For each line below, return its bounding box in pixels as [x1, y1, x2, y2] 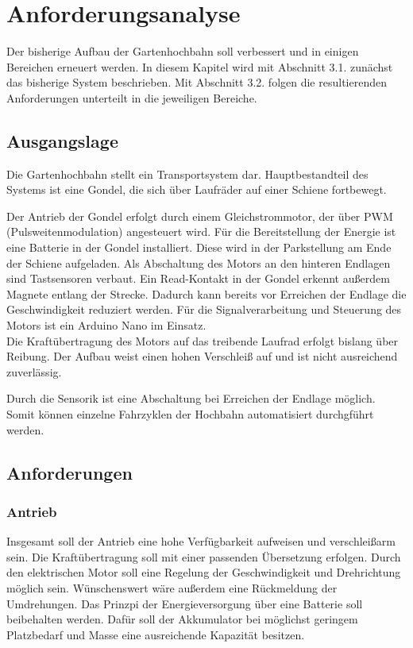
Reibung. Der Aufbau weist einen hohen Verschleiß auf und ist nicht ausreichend [6, 348, 398, 364]
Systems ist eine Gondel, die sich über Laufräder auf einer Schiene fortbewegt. [6, 181, 387, 198]
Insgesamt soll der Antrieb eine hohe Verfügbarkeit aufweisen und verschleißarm [6, 533, 396, 550]
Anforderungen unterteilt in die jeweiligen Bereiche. [6, 89, 257, 106]
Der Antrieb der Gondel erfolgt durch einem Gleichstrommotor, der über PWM [6, 207, 393, 224]
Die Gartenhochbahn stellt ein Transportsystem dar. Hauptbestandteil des [6, 165, 369, 182]
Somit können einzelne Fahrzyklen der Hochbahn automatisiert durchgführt [6, 406, 374, 422]
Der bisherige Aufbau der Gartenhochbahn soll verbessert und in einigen [6, 43, 359, 60]
